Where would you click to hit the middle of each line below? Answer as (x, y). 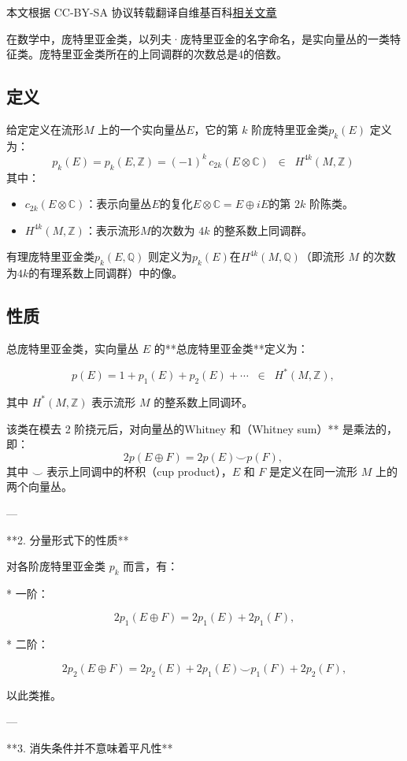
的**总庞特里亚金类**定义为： (231, 349)
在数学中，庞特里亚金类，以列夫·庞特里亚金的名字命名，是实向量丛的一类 (198, 38)
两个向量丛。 (39, 486)
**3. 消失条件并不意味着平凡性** (90, 747)
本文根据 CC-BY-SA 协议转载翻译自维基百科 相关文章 (142, 12)
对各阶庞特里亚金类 (56, 566)
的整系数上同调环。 (203, 401)
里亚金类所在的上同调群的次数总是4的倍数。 (174, 54)
